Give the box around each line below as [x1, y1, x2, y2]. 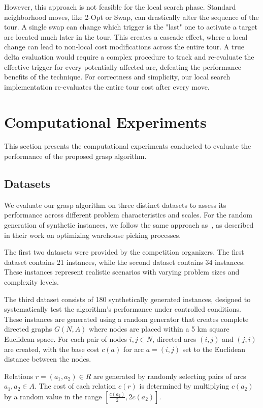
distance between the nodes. [4, 353, 91, 364]
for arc [123, 343, 144, 354]
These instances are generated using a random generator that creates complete [4, 313, 249, 324]
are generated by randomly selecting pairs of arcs [93, 370, 246, 381]
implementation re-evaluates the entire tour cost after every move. [4, 81, 210, 92]
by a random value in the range [4, 391, 102, 401]
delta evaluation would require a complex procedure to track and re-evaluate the [4, 51, 254, 62]
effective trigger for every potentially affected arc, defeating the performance [4, 61, 241, 72]
